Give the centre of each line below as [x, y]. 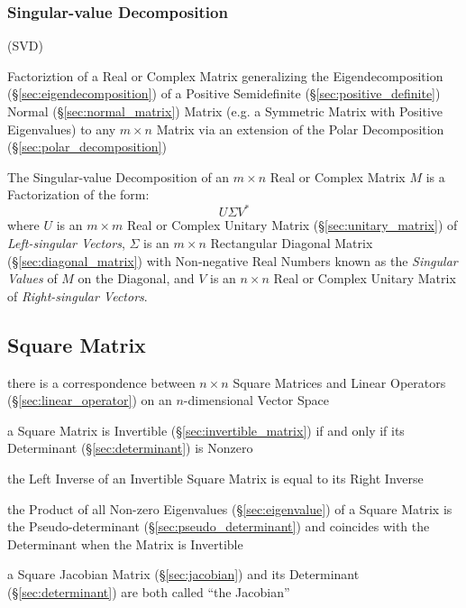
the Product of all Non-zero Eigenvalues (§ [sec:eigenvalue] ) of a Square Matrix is [230, 508]
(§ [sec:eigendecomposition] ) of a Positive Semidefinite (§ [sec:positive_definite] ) [224, 93]
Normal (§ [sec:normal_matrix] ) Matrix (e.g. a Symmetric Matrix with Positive [225, 111]
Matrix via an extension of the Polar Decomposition [300, 129]
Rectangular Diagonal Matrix [292, 243]
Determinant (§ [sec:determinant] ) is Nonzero [130, 448]
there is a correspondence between [101, 382]
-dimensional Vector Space [256, 400]
